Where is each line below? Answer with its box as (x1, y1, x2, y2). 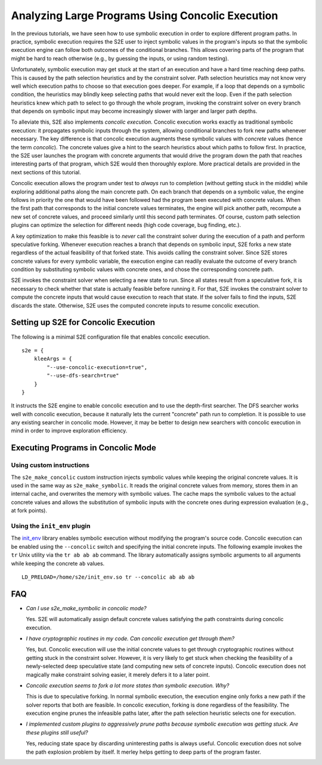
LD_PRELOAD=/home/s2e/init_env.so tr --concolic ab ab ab (21, 573, 195, 580)
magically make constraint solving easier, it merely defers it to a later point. (26, 671, 210, 678)
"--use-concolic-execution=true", (47, 364, 148, 370)
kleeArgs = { (33, 355, 72, 362)
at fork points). (11, 507, 48, 514)
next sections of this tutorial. (11, 168, 81, 176)
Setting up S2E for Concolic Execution (11, 317, 155, 328)
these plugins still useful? (26, 729, 89, 736)
